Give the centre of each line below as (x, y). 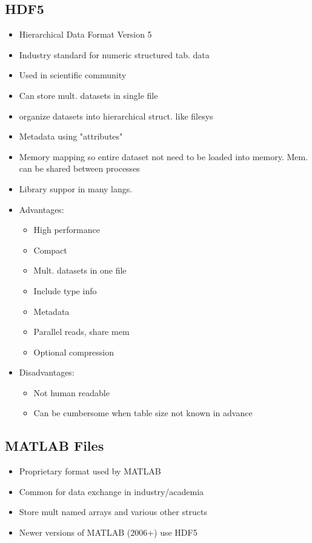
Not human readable (71, 392)
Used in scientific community (73, 75)
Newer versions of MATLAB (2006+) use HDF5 (108, 532)
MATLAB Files (55, 446)
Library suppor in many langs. (76, 188)
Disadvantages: (47, 372)
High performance (67, 230)
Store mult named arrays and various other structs (113, 512)
